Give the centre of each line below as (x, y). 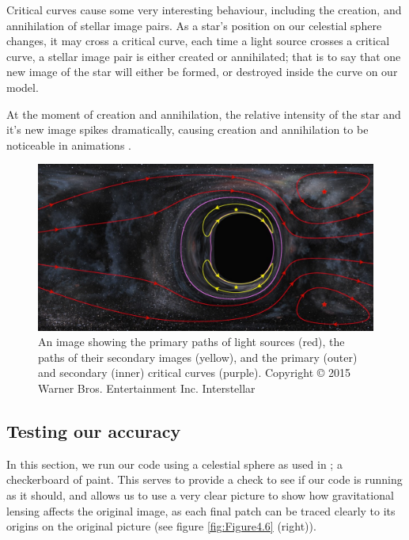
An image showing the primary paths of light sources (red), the (191, 342)
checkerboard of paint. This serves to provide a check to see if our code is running (204, 479)
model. (23, 87)
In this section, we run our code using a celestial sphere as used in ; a (174, 464)
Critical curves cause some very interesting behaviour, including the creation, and (204, 10)
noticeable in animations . (69, 145)
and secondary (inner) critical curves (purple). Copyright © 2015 (194, 373)
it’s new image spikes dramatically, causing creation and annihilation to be (187, 129)
